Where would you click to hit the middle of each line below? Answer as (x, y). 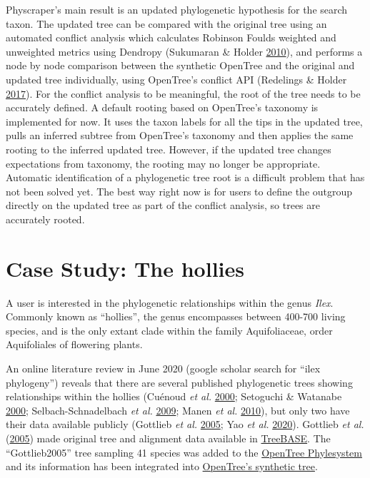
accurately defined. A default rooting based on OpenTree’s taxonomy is (162, 107)
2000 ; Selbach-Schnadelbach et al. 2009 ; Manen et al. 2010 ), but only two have (178, 410)
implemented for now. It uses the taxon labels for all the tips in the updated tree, (184, 121)
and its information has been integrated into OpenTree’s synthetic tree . (162, 466)
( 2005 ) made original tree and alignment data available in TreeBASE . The (168, 438)
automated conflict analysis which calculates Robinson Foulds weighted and (171, 37)
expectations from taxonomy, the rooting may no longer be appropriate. (163, 163)
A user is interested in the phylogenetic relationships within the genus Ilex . (170, 302)
